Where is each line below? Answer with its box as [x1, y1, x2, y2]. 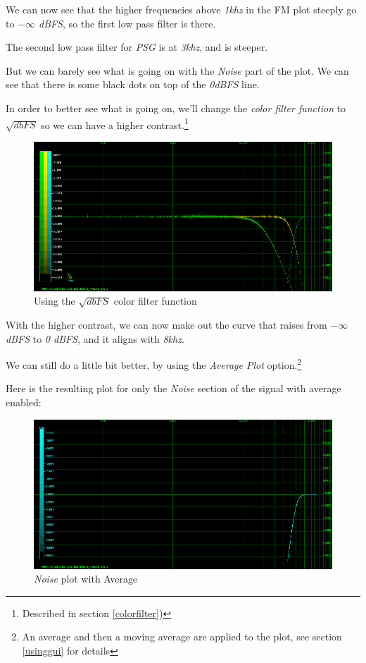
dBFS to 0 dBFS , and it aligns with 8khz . [6, 331, 184, 346]
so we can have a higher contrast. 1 [41, 115, 189, 132]
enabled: [6, 395, 42, 410]
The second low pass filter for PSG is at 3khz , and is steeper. [6, 39, 268, 54]
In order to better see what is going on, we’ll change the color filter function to [6, 100, 346, 115]
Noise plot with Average [34, 571, 138, 586]
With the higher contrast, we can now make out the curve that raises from [6, 317, 327, 331]
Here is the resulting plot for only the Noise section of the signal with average [6, 381, 341, 396]
